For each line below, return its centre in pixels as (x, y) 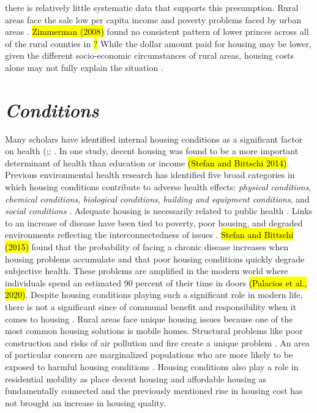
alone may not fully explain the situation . (84, 67)
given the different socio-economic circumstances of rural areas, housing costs (150, 55)
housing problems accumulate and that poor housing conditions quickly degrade (155, 259)
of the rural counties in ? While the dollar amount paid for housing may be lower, (158, 43)
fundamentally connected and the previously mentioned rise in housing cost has (154, 391)
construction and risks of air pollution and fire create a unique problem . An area (157, 342)
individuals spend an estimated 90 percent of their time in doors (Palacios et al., (156, 282)
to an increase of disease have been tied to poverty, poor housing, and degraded (154, 222)
